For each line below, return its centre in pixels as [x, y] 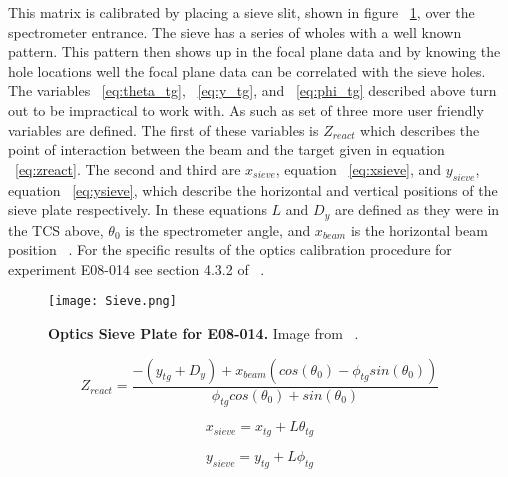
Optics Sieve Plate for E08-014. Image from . [203, 333]
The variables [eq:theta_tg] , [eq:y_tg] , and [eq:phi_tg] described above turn [252, 90]
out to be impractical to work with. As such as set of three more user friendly [246, 109]
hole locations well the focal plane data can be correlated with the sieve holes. [247, 70]
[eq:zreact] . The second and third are [128, 168]
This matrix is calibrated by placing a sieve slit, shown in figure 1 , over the [241, 12]
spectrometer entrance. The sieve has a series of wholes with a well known [235, 31]
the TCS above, [56, 229]
